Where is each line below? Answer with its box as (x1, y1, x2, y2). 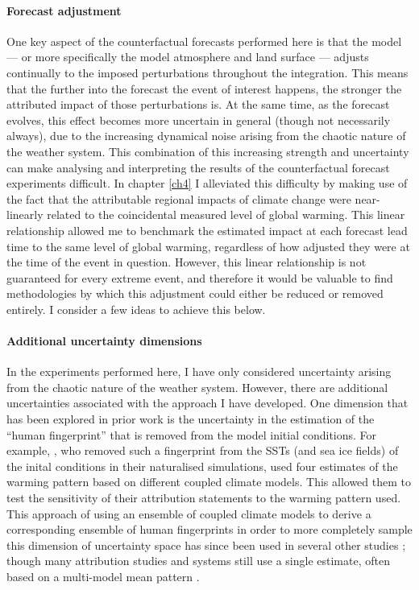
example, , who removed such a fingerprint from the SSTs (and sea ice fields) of (6, 442, 399, 459)
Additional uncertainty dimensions (6, 332, 202, 349)
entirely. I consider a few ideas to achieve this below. (6, 300, 266, 317)
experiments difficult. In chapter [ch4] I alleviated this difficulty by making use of (6, 175, 408, 192)
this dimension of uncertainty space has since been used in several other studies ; (6, 536, 406, 553)
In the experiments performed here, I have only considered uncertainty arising (6, 363, 392, 380)
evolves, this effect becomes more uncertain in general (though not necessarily (6, 111, 391, 128)
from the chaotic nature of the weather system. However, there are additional (6, 378, 388, 395)
